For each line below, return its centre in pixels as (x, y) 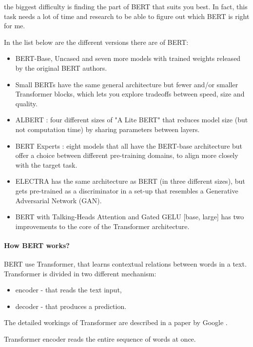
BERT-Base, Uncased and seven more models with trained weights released (128, 58)
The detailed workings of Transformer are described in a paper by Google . (116, 322)
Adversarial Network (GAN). (58, 200)
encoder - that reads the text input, (68, 290)
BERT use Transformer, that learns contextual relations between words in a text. (125, 264)
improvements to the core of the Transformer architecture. (102, 226)
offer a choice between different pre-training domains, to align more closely (127, 155)
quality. (26, 103)
